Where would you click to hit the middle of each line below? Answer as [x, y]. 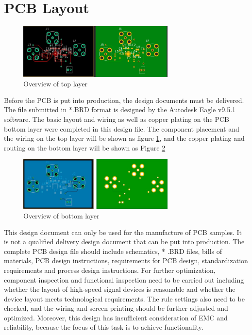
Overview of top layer [55, 84]
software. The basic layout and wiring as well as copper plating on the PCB [117, 119]
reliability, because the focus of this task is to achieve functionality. [104, 327]
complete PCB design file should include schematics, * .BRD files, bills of [113, 251]
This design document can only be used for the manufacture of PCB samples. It [123, 232]
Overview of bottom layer [61, 215]
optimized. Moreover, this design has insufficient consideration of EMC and [116, 317]
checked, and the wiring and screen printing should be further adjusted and [116, 308]
